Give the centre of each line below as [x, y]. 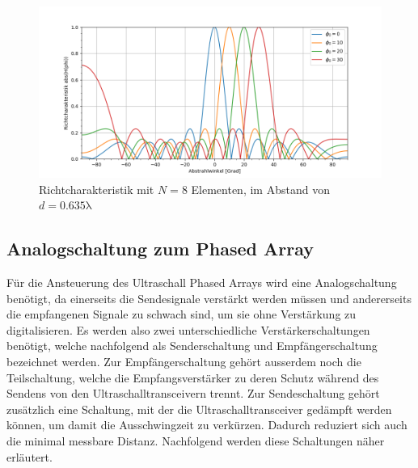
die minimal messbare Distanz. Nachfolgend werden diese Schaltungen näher [196, 440]
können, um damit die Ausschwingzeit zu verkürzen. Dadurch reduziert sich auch [207, 425]
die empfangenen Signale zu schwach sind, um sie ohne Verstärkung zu [182, 314]
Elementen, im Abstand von [260, 189]
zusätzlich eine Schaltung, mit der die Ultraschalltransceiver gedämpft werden [199, 409]
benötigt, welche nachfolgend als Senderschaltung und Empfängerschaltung [192, 346]
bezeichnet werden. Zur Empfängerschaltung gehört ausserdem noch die [184, 361]
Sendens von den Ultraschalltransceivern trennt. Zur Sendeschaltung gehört [193, 393]
